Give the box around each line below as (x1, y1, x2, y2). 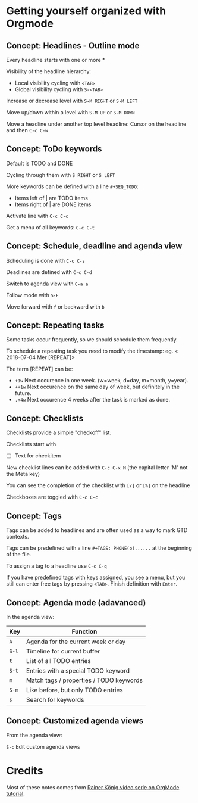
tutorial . (6, 790, 25, 797)
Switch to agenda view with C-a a (6, 280, 89, 287)
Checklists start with (6, 441, 56, 448)
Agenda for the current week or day (26, 637, 126, 646)
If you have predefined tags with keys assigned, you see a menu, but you (6, 574, 186, 581)
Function (71, 627, 98, 636)
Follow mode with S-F (6, 291, 59, 298)
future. (14, 390, 32, 397)
